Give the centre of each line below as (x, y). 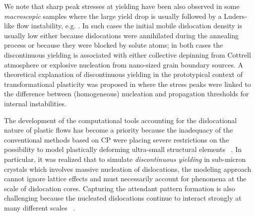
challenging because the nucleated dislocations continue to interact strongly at (123, 198)
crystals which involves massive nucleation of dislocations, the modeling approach (128, 169)
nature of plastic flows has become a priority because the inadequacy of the (119, 130)
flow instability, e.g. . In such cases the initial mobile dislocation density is (129, 26)
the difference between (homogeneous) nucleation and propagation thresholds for (127, 94)
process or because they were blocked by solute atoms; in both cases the (114, 45)
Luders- (235, 16)
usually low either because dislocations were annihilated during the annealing (121, 35)
